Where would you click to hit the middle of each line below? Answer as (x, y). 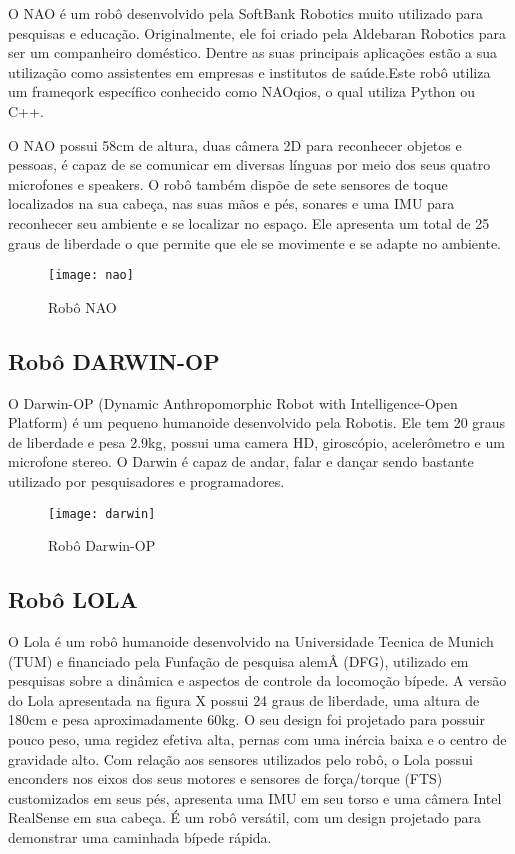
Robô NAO (82, 306)
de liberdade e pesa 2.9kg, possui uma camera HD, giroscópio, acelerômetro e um (256, 441)
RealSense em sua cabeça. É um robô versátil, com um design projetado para (244, 817)
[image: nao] (91, 275)
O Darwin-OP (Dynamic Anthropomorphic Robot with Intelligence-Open (233, 402)
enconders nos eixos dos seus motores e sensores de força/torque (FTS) (225, 778)
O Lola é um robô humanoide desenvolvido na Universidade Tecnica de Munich (251, 641)
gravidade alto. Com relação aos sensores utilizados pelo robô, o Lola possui (240, 758)
